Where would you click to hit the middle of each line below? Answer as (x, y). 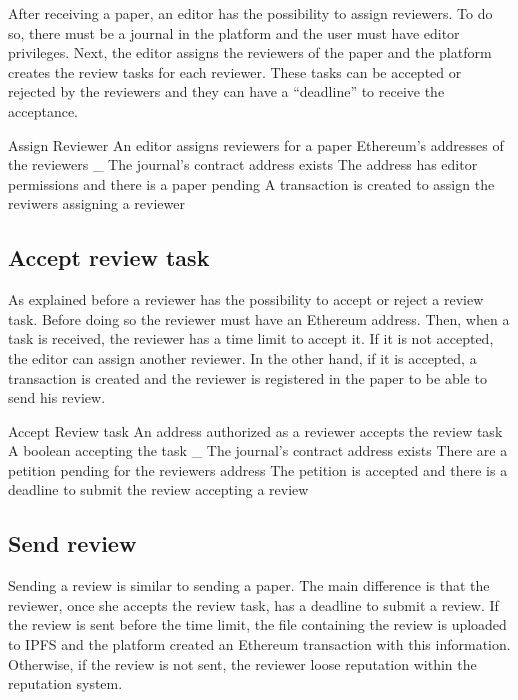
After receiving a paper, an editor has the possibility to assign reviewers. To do (250, 13)
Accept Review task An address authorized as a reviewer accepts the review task (255, 430)
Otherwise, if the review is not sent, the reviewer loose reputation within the (242, 663)
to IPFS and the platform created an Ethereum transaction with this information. (259, 644)
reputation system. (65, 683)
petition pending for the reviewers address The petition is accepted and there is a (258, 469)
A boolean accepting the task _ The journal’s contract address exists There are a (258, 450)
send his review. (57, 397)
